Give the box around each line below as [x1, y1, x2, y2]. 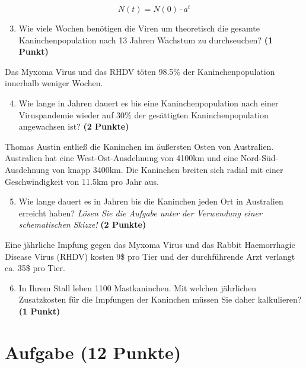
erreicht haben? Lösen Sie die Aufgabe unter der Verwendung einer [18, 206, 262, 219]
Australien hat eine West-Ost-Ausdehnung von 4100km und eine [5, 152, 238, 164]
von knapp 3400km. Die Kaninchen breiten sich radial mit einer [52, 163, 283, 176]
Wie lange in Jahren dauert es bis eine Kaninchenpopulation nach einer [18, 97, 279, 109]
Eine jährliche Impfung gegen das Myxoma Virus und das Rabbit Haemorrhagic [5, 238, 295, 250]
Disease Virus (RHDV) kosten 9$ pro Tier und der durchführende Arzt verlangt [5, 250, 295, 262]
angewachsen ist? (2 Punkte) [18, 120, 129, 133]
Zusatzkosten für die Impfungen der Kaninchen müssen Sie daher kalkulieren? [18, 293, 302, 306]
